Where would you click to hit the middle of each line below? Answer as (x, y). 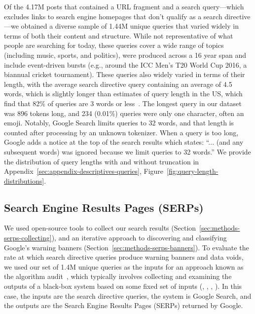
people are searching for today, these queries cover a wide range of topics (114, 45)
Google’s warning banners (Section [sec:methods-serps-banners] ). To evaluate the (127, 247)
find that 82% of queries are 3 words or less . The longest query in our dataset (123, 103)
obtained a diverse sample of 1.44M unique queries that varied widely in (130, 26)
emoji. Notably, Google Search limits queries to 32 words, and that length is (119, 123)
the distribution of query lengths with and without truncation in (102, 161)
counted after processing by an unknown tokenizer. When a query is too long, (121, 132)
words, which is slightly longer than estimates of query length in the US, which (123, 94)
